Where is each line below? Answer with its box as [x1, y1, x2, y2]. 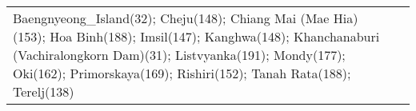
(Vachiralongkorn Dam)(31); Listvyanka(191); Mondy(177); [13, 46, 346, 64]
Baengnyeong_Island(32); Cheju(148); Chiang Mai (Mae [13, 9, 330, 27]
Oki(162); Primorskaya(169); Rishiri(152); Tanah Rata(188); [13, 64, 351, 82]
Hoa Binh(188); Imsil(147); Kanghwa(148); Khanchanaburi [50, 27, 380, 46]
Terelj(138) [13, 82, 74, 101]
